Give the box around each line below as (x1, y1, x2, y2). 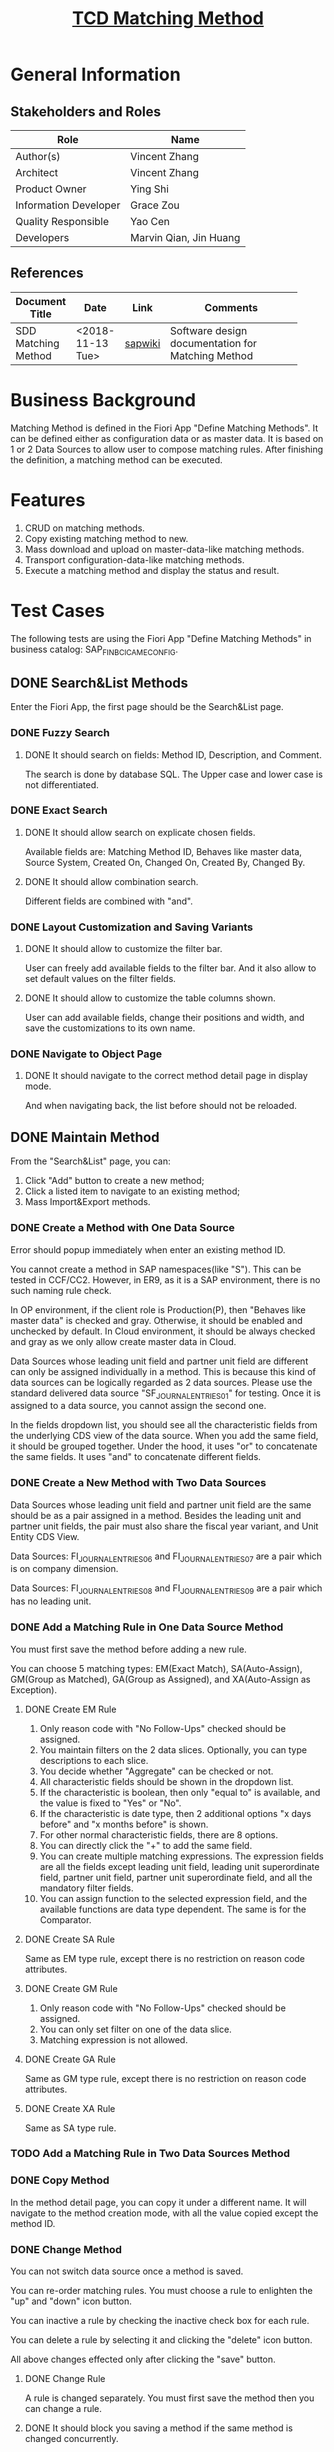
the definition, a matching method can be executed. (10, 453, 223, 466)
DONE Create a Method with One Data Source (10, 1221, 235, 1235)
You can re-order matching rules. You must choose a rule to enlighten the (10, 2285, 313, 2297)
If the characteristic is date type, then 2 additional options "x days (39, 1807, 312, 1819)
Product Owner (15, 182, 87, 196)
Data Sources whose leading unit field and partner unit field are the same (10, 1498, 312, 1511)
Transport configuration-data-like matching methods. (24, 553, 245, 566)
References (10, 265, 84, 282)
